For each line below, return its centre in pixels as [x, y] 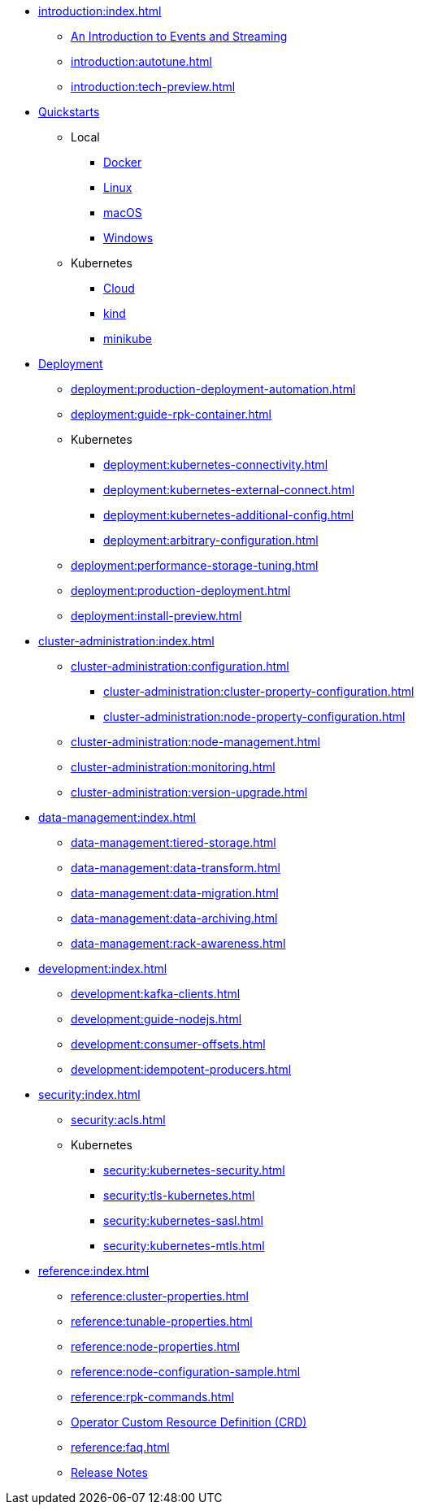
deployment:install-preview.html [156, 616]
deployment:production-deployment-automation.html [213, 389]
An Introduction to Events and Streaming [179, 36]
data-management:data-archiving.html [174, 918]
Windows [128, 238]
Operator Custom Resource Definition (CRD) [189, 1422]
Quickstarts [69, 112]
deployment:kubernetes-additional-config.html [229, 515]
